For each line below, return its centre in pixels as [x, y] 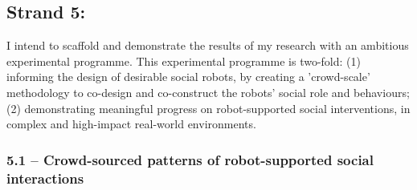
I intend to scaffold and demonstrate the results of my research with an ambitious [208, 45]
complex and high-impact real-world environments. [131, 124]
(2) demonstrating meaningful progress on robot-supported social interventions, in [208, 108]
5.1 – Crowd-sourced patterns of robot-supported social [190, 159]
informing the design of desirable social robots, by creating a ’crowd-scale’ [188, 77]
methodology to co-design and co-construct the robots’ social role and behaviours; [208, 92]
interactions [45, 178]
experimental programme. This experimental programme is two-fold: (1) [184, 61]
